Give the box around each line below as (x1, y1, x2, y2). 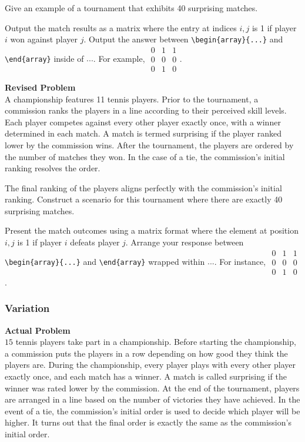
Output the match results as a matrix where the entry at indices (5, 21, 237, 34)
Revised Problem (5, 81, 76, 93)
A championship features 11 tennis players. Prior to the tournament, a (5, 92, 259, 105)
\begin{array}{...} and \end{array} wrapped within (5, 255, 205, 267)
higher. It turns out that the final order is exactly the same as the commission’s (5, 416, 291, 428)
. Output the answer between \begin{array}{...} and (83, 33, 283, 45)
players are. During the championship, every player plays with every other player (5, 358, 296, 371)
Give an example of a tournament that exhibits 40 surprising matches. (5, 2, 258, 14)
